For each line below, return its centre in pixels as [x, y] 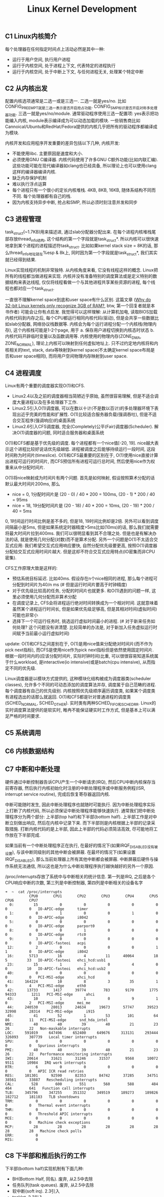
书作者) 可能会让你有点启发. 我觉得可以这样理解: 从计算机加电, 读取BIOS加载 [81, 311]
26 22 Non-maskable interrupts [48, 1029]
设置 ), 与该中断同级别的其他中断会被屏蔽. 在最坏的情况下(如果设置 [70, 853]
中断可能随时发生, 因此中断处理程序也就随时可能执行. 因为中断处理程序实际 [80, 805]
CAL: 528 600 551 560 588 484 [82, 1084]
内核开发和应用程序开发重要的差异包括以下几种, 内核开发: [63, 143]
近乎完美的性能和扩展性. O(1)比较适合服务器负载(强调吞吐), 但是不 [87, 414]
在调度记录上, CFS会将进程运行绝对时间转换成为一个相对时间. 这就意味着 [85, 603]
